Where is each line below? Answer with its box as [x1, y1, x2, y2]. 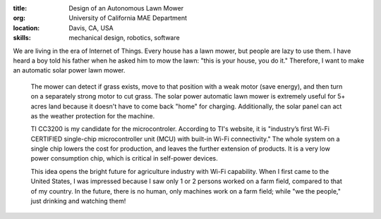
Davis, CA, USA [68, 23, 114, 32]
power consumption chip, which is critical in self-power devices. [30, 154, 218, 163]
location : [13, 23, 40, 32]
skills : [13, 34, 31, 42]
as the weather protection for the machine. [30, 111, 155, 120]
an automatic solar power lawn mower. [13, 66, 126, 75]
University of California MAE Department [68, 14, 187, 23]
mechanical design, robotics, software [68, 34, 180, 42]
